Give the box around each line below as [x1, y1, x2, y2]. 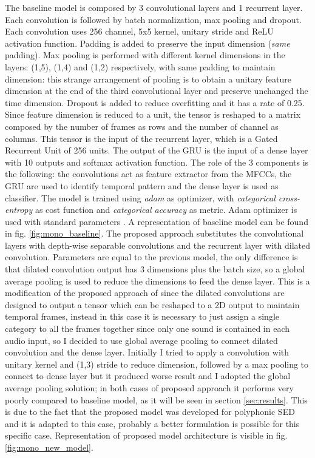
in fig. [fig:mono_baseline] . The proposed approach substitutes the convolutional [5, 227, 304, 240]
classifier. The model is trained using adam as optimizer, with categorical [5, 191, 276, 204]
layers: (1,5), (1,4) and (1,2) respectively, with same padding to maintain [5, 60, 276, 73]
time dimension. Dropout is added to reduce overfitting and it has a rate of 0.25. [5, 96, 305, 109]
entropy [5, 203, 33, 216]
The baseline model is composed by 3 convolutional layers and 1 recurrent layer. [5, 1, 303, 13]
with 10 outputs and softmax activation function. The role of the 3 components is [5, 155, 309, 168]
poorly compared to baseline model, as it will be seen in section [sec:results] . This [5, 393, 308, 406]
